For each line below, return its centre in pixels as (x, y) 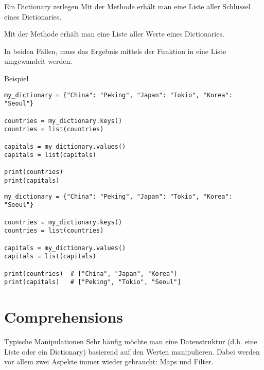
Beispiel (16, 78)
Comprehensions (64, 317)
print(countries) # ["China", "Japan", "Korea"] (91, 274)
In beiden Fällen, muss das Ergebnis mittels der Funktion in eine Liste (115, 51)
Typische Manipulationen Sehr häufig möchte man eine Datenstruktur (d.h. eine (131, 341)
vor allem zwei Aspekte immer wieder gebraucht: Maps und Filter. (109, 362)
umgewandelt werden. (38, 61)
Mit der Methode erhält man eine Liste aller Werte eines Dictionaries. (114, 34)
